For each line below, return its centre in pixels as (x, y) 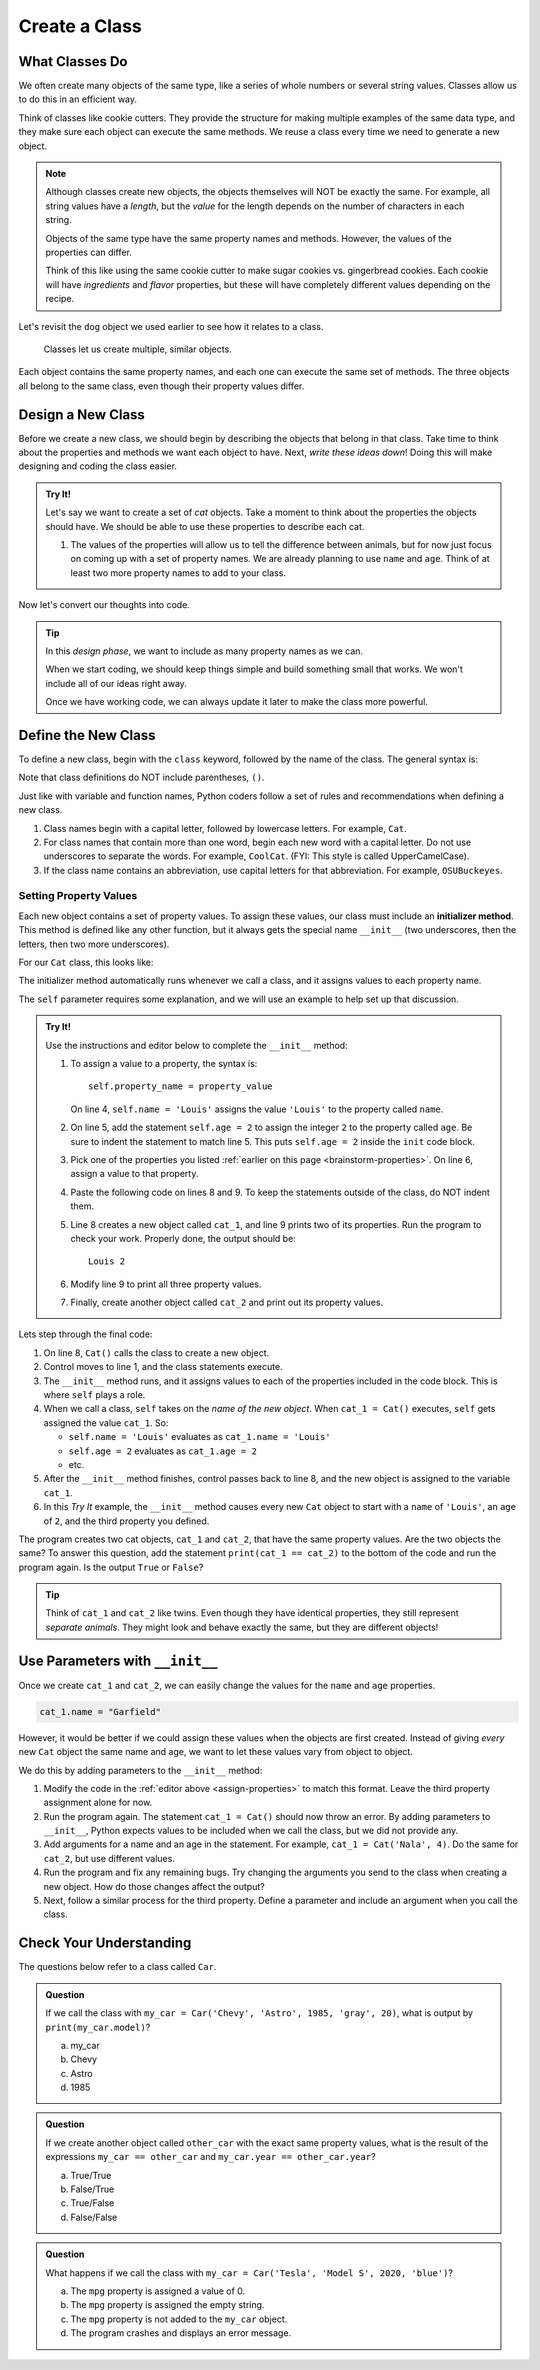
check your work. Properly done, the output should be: (183, 1238)
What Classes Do (73, 61)
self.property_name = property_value (181, 1086)
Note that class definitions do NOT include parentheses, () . (141, 777)
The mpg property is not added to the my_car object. (179, 2319)
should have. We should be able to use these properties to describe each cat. (205, 526)
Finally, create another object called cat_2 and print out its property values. (227, 1302)
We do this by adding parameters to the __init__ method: (140, 1770)
